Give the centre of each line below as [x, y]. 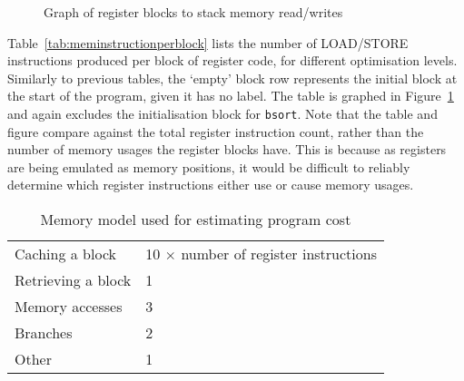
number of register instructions [279, 254]
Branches [44, 332]
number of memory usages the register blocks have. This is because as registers [227, 149]
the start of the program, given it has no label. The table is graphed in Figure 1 [231, 96]
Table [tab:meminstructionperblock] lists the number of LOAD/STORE [208, 42]
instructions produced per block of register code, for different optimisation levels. [232, 60]
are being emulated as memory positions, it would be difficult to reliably [209, 166]
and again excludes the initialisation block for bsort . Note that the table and [222, 113]
